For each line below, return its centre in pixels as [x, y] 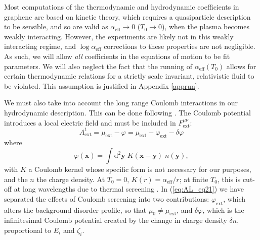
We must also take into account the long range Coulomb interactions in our [121, 103]
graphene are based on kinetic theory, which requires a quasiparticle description [127, 16]
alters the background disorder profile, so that [75, 209]
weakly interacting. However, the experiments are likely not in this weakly [119, 36]
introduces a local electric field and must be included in [90, 122]
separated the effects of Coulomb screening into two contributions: [107, 198]
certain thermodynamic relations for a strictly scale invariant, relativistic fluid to [129, 76]
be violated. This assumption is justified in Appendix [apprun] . [102, 85]
